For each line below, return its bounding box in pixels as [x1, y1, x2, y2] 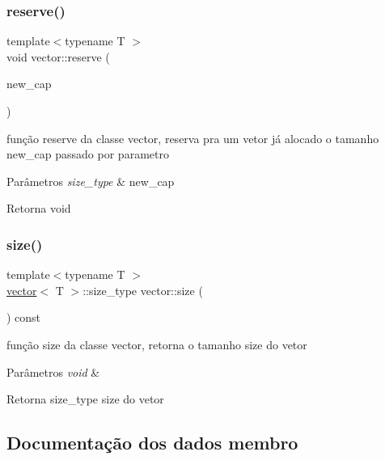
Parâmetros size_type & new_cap [6, 172, 175, 189]
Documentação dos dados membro [6, 430, 298, 455]
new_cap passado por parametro [6, 146, 169, 162]
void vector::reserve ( [6, 48, 110, 65]
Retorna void [6, 200, 71, 217]
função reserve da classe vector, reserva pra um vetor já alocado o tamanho [6, 129, 379, 146]
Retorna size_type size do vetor [6, 390, 164, 407]
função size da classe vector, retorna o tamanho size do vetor [6, 336, 307, 352]
